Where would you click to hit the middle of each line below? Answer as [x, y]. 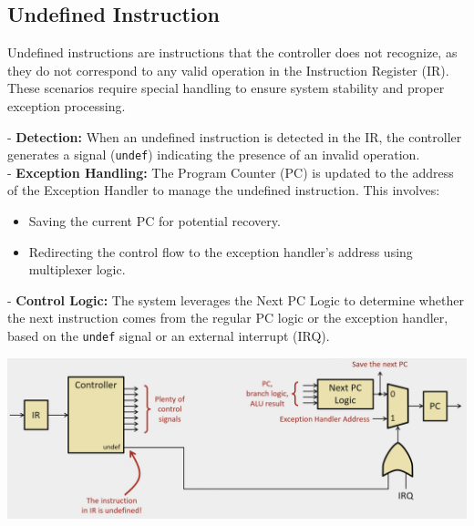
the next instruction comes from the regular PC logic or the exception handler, [228, 318]
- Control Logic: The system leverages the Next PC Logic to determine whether [236, 299]
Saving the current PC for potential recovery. [155, 221]
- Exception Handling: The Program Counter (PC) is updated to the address [231, 172]
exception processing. [67, 105]
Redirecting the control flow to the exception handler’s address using [221, 251]
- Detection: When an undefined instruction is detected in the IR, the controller [235, 136]
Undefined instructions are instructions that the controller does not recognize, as [232, 52]
